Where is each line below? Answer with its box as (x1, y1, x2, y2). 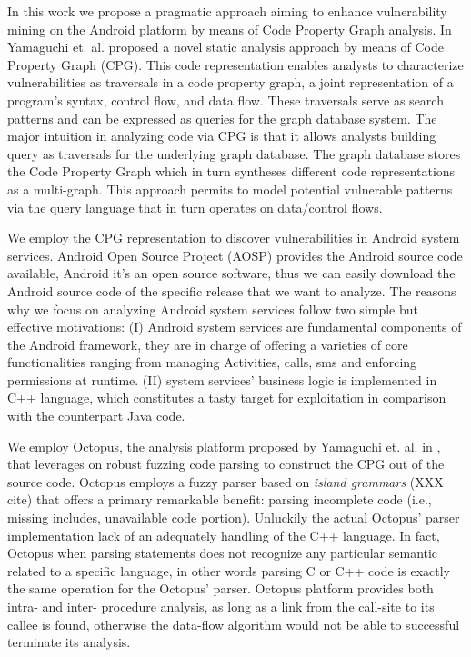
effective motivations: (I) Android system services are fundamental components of (7, 317, 462, 336)
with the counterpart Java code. (7, 406, 185, 425)
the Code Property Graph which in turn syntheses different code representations (7, 162, 456, 181)
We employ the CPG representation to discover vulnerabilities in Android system (7, 228, 460, 247)
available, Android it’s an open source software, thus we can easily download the (7, 264, 456, 283)
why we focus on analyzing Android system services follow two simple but (7, 299, 419, 318)
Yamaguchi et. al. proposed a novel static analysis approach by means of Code (7, 37, 444, 56)
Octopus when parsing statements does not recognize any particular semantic (7, 543, 438, 562)
